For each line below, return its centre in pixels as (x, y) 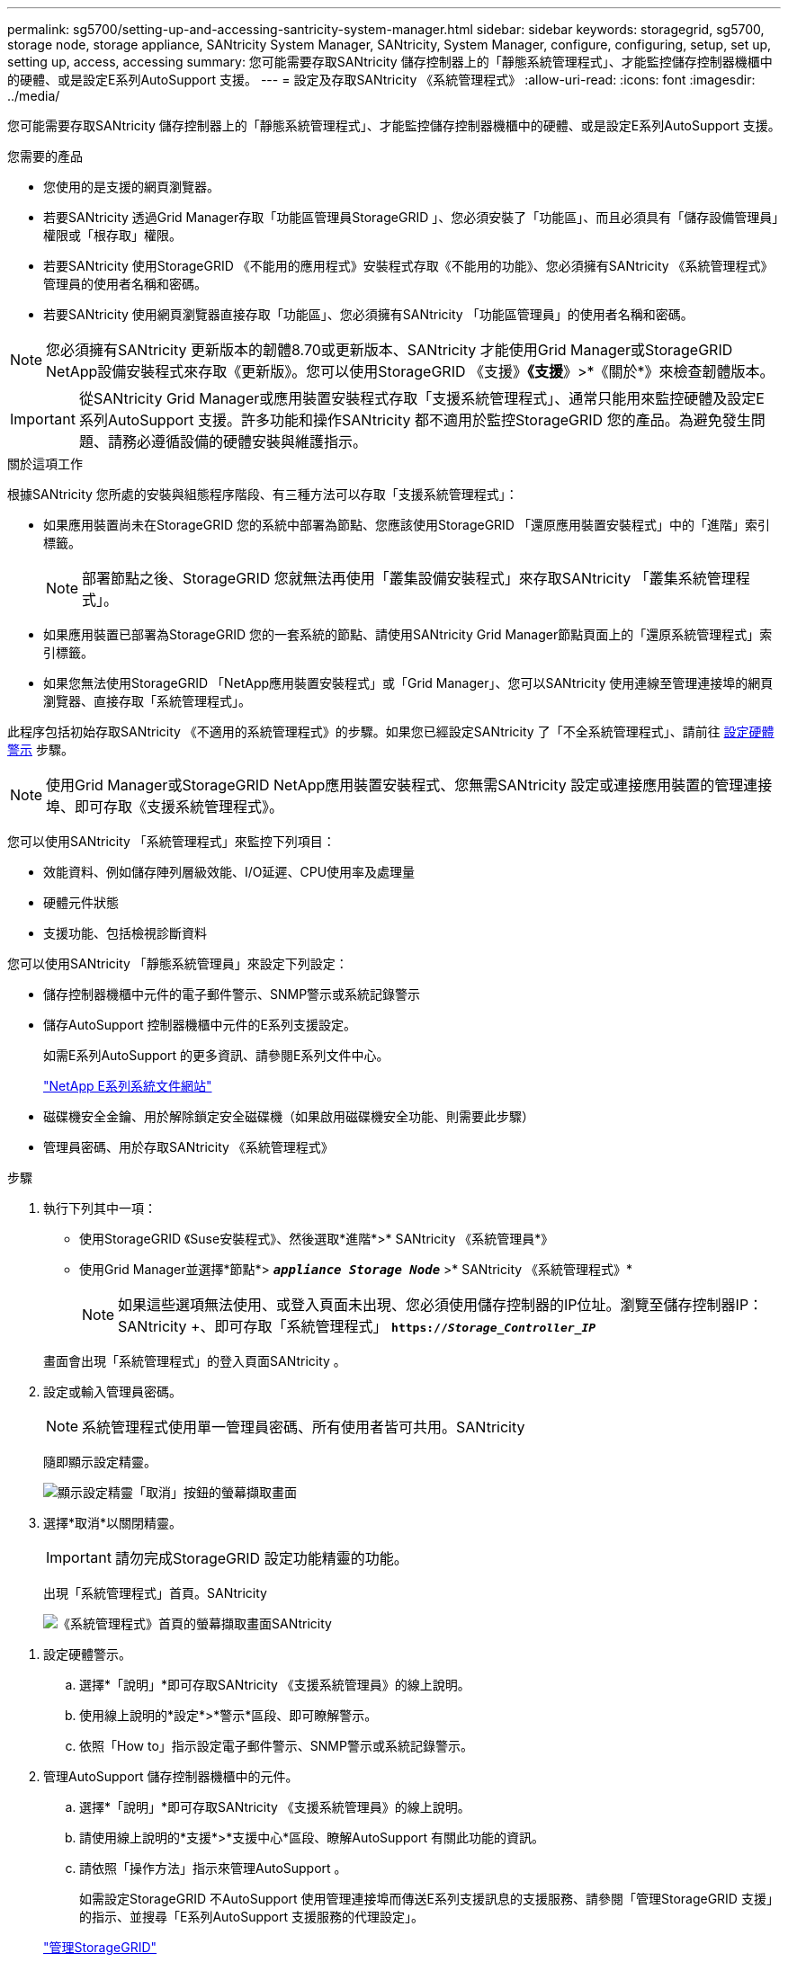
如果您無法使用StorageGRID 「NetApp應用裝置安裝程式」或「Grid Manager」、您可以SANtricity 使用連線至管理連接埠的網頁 (408, 683)
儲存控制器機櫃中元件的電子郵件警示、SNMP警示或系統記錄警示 (232, 994)
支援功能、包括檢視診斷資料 (125, 933)
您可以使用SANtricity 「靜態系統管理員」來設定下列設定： (178, 963)
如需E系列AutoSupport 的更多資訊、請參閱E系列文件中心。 (216, 1055)
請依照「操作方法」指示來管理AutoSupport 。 (213, 1868)
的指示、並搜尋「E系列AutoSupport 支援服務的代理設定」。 (251, 1917)
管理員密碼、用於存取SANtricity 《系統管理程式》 (188, 1147)
